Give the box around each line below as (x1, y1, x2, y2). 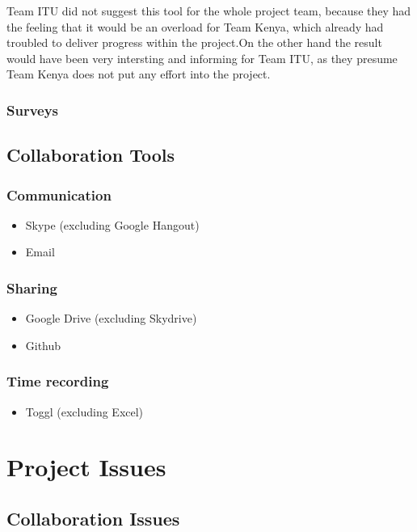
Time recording (6, 371, 109, 391)
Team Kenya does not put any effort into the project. (6, 65, 271, 82)
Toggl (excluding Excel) (25, 403, 144, 420)
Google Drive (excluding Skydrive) (25, 310, 197, 327)
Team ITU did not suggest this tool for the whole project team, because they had (6, 2, 411, 19)
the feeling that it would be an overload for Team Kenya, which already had (6, 18, 384, 35)
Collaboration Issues (6, 505, 180, 530)
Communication (6, 184, 112, 205)
